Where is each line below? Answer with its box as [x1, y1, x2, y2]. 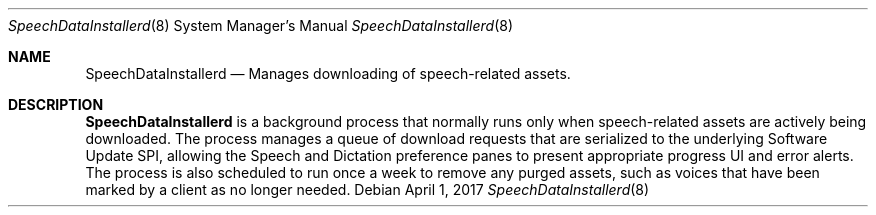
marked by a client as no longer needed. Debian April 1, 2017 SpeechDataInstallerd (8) [85, 181, 650, 198]
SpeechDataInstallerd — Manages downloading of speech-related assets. [85, 65, 571, 82]
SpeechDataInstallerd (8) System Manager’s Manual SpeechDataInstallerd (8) [8, 17, 514, 34]
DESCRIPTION [8, 96, 104, 113]
